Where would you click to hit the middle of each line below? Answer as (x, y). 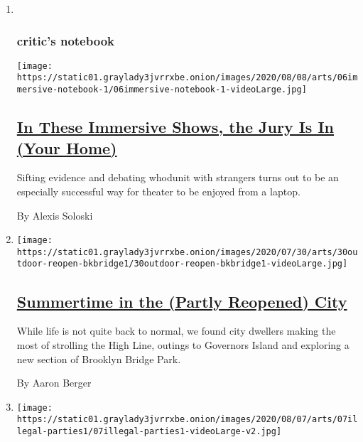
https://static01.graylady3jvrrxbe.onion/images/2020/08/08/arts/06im (187, 78)
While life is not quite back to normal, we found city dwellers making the (176, 331)
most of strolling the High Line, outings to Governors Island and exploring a (183, 344)
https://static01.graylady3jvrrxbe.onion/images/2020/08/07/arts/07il (187, 420)
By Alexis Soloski (55, 215)
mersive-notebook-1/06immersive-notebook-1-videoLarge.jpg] (162, 90)
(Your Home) (67, 147)
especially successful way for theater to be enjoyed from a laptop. (158, 191)
